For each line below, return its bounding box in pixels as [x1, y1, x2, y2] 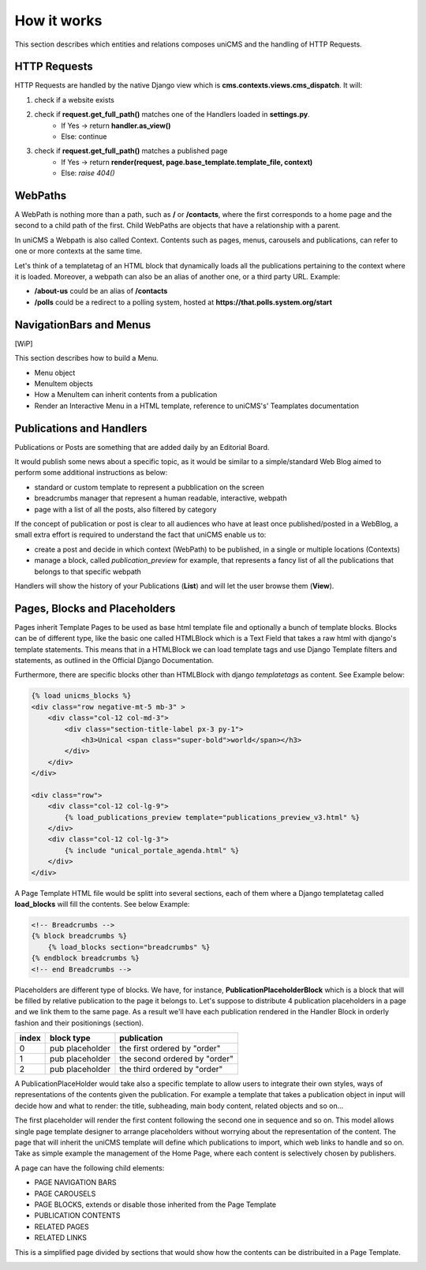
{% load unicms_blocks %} [31, 691, 132, 700]
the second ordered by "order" [119, 1054, 234, 1065]
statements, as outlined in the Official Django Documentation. [14, 655, 215, 665]
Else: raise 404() [61, 168, 115, 178]
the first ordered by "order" [119, 1043, 221, 1054]
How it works [14, 12, 103, 29]
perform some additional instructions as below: [14, 468, 168, 478]
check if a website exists [34, 95, 114, 104]
